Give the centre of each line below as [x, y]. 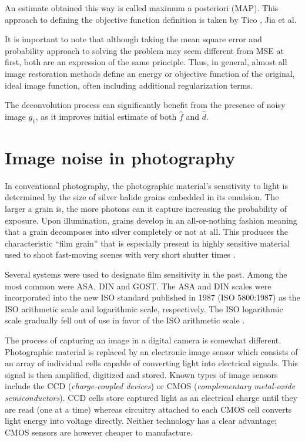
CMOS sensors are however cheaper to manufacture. [99, 432]
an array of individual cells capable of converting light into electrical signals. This [152, 363]
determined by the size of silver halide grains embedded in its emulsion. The [142, 197]
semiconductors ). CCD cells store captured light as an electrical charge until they [151, 397]
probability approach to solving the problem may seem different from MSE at [145, 50]
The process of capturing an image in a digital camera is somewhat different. [143, 340]
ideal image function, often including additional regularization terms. [129, 85]
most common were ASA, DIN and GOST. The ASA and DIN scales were [138, 286]
